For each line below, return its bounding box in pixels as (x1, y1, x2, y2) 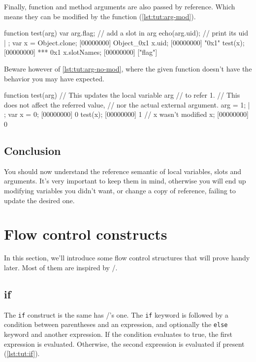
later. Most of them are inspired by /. (4, 262, 118, 272)
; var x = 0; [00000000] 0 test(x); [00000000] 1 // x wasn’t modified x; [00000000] (4, 109, 249, 119)
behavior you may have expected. (4, 73, 104, 83)
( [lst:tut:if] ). (4, 348, 40, 359)
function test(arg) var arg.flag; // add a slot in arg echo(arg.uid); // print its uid (4, 28, 248, 38)
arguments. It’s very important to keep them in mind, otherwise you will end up (4, 176, 246, 186)
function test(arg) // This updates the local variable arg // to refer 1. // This (4, 90, 240, 100)
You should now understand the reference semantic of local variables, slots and (4, 166, 242, 176)
